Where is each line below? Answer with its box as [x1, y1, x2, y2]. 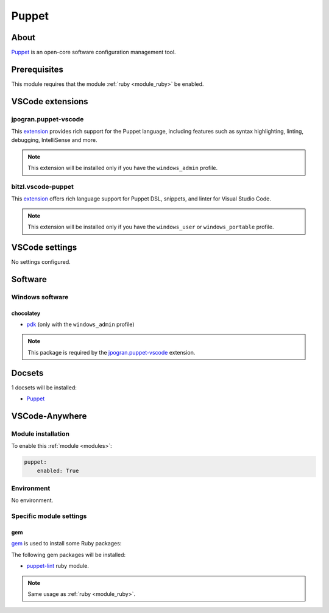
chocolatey [11, 310, 41, 317]
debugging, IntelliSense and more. [11, 136, 97, 143]
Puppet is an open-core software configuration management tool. [11, 49, 176, 56]
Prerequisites [11, 64, 63, 74]
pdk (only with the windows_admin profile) [26, 321, 135, 328]
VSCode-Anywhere [11, 411, 87, 421]
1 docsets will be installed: [11, 384, 77, 391]
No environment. [11, 497, 54, 504]
